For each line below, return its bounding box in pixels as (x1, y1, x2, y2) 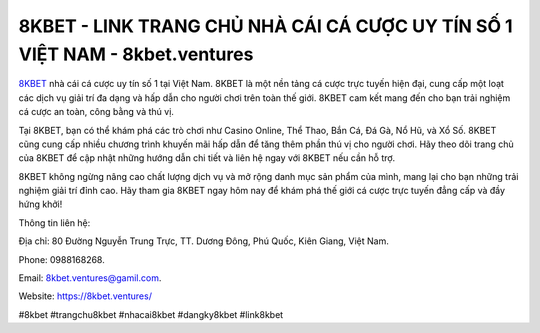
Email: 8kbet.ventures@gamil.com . (18, 272, 162, 284)
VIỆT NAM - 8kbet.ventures (18, 43, 254, 65)
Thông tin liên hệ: (18, 216, 91, 229)
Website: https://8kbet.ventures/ (18, 290, 152, 302)
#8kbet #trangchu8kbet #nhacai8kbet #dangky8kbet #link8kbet (18, 308, 284, 320)
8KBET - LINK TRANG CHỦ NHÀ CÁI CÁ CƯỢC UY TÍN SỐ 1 (18, 15, 514, 37)
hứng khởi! (18, 198, 63, 210)
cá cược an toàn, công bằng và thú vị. (18, 106, 175, 118)
